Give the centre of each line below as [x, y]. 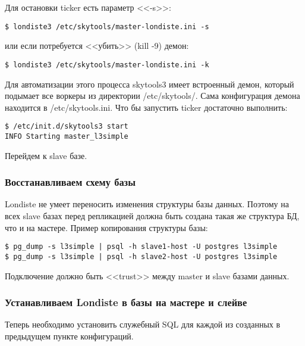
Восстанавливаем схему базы [70, 182]
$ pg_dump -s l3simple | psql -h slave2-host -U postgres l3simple [141, 256]
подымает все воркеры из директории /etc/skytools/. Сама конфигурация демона [152, 96]
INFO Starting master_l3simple [67, 136]
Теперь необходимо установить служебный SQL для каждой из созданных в [143, 324]
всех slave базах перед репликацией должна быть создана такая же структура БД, [152, 216]
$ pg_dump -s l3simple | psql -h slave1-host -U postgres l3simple [141, 247]
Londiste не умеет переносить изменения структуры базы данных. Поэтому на [147, 204]
